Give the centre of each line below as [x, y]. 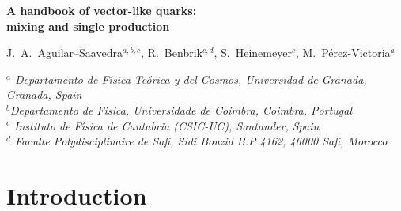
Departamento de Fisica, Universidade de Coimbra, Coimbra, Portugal [181, 109]
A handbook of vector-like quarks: [102, 10]
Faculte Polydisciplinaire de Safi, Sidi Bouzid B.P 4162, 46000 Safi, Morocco [201, 141]
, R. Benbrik [172, 53]
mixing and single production [88, 26]
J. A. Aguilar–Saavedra [64, 53]
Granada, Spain [44, 94]
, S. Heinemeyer [253, 53]
